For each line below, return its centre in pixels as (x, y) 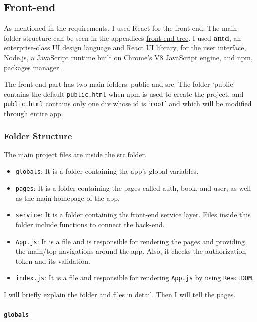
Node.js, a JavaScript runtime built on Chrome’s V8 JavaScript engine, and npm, (128, 57)
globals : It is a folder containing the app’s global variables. (107, 171)
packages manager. (33, 67)
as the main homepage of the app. (67, 197)
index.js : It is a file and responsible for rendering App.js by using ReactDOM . (135, 277)
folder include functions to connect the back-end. (90, 224)
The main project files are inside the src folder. (75, 154)
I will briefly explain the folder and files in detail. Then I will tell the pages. (120, 294)
